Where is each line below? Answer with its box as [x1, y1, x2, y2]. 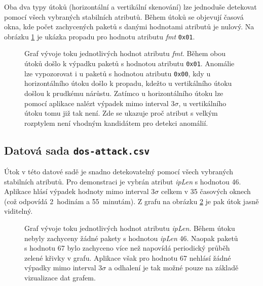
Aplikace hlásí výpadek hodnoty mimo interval [4, 186, 149, 197]
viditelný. [4, 206, 33, 216]
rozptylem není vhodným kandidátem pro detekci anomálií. [24, 117, 208, 128]
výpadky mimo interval [24, 262, 96, 273]
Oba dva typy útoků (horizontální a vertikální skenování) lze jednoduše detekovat [4, 2, 257, 12]
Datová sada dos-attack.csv [4, 142, 150, 158]
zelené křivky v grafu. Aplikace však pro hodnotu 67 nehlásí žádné [24, 252, 231, 263]
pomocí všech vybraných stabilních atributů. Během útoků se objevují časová [4, 11, 244, 22]
